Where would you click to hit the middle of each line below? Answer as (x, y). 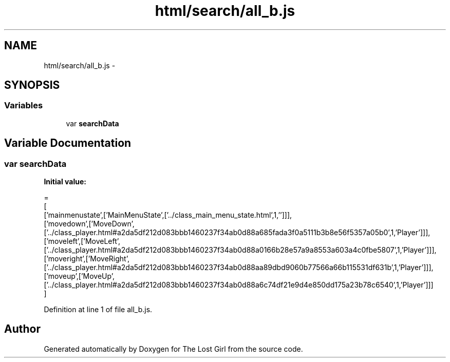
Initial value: (65, 182)
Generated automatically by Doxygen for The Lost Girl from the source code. (173, 349)
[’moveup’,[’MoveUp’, (79, 276)
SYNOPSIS (32, 85)
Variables (24, 106)
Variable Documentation (68, 143)
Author (22, 329)
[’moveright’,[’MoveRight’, (87, 259)
